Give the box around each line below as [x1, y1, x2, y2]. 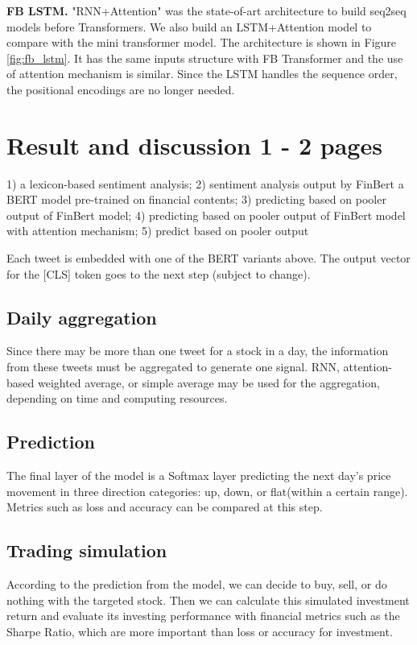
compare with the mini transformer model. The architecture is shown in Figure [6, 34, 397, 51]
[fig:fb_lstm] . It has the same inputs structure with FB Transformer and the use [6, 49, 403, 66]
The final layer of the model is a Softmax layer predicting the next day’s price [6, 467, 391, 484]
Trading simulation [6, 538, 167, 563]
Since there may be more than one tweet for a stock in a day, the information [6, 342, 389, 359]
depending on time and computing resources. [6, 390, 228, 407]
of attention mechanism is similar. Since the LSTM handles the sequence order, [6, 65, 398, 82]
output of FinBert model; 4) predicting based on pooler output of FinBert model [6, 206, 406, 223]
